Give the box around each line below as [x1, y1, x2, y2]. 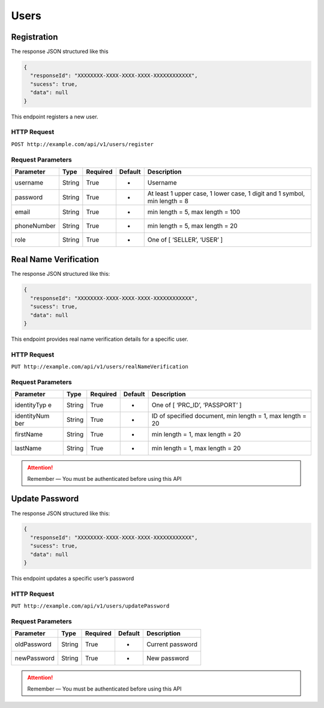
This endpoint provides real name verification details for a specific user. [11, 335, 188, 343]
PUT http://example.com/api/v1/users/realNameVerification [11, 364, 189, 370]
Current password [146, 640, 198, 648]
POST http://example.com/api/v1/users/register [11, 141, 154, 147]
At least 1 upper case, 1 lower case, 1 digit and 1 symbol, [147, 189, 305, 198]
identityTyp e [14, 401, 52, 409]
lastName [14, 444, 42, 453]
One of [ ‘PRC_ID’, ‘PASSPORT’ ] [151, 401, 242, 409]
